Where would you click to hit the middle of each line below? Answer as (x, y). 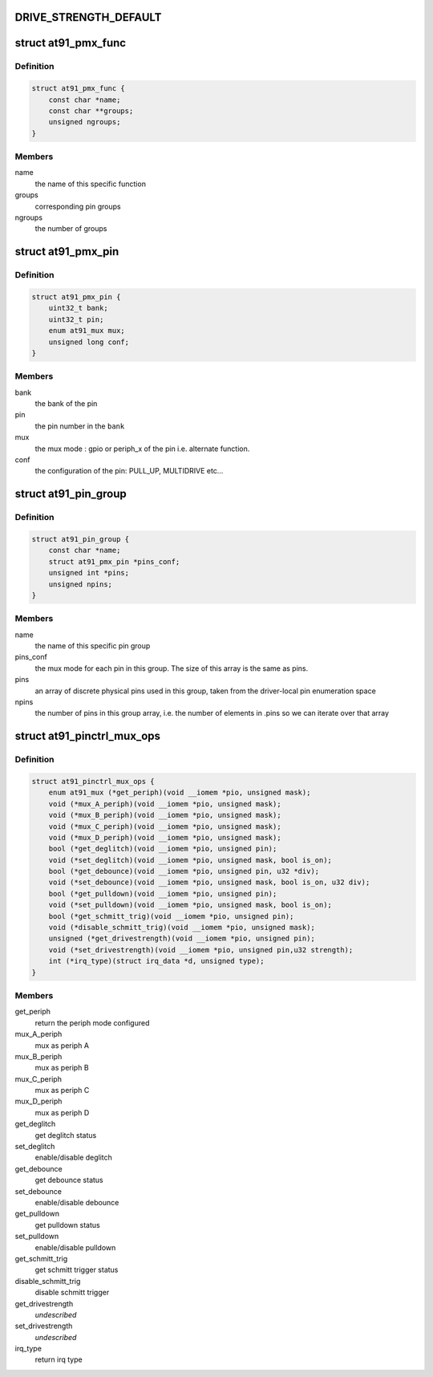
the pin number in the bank (80, 426)
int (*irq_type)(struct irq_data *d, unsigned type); (156, 961)
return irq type (59, 1359)
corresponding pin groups (78, 206)
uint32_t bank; (78, 308)
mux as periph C (62, 1091)
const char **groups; (91, 111)
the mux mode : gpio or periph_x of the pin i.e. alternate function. (142, 449)
